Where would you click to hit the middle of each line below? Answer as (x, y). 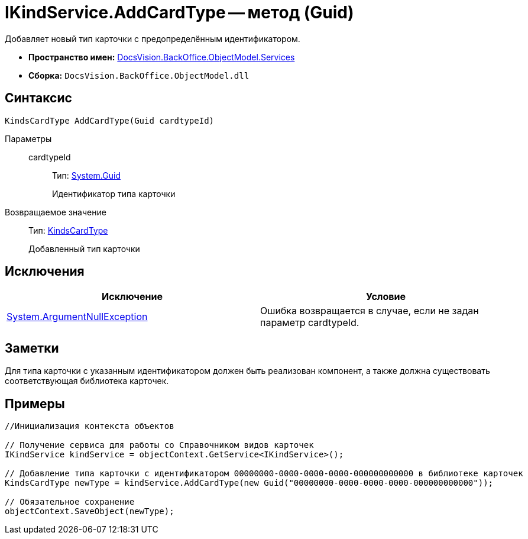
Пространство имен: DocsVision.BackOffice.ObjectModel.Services (162, 57)
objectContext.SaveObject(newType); (90, 511)
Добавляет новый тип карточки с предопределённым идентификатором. (153, 38)
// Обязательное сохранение (70, 502)
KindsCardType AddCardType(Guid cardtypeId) (110, 120)
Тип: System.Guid (86, 175)
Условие (386, 297)
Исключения (45, 272)
